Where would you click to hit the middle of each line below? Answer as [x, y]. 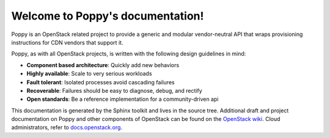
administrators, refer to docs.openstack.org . [67, 128]
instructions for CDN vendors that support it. [67, 42]
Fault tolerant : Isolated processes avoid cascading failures [101, 82]
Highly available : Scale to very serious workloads [89, 74]
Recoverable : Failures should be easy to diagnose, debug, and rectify [115, 90]
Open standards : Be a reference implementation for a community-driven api [123, 99]
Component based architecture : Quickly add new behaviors [103, 65]
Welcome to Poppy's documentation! [108, 16]
